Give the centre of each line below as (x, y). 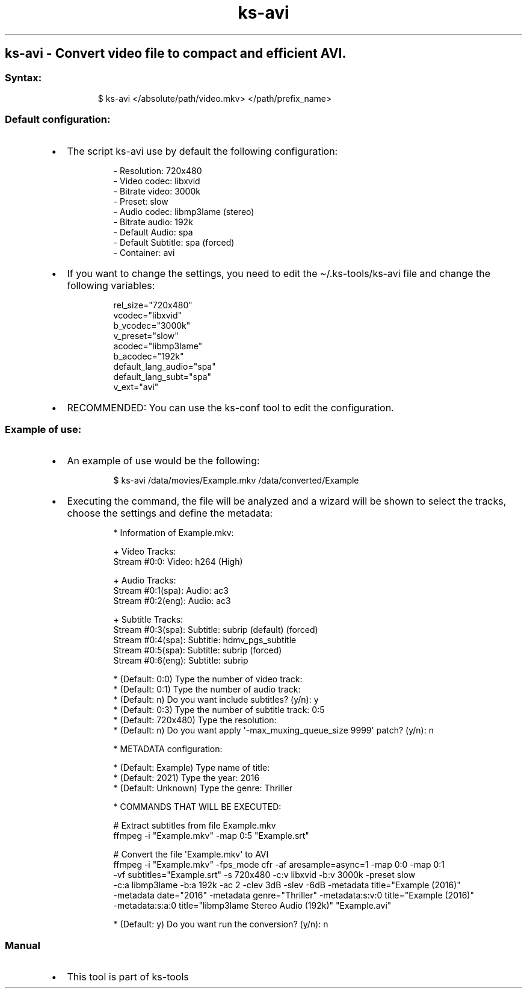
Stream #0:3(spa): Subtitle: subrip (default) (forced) (216, 630)
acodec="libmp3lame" (158, 346)
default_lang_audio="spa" (165, 366)
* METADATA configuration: (168, 749)
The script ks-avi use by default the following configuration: (202, 151)
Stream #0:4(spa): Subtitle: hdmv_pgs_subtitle (205, 640)
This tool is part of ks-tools (128, 977)
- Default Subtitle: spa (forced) (174, 242)
